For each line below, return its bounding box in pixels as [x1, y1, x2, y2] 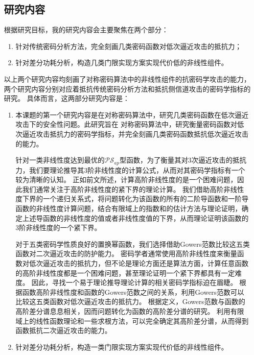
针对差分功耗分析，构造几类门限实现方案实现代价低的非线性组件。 [15, 57, 228, 68]
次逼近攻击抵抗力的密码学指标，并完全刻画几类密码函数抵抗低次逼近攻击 [15, 128, 249, 139]
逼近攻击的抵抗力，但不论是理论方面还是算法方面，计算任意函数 [43, 258, 249, 268]
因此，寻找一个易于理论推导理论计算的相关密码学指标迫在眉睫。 [31, 277, 237, 287]
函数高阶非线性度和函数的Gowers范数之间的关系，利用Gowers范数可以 [22, 286, 244, 297]
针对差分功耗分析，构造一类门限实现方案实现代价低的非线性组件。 [15, 341, 228, 352]
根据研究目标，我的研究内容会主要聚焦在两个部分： [4, 24, 168, 35]
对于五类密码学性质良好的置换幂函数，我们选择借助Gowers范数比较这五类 [15, 238, 250, 249]
